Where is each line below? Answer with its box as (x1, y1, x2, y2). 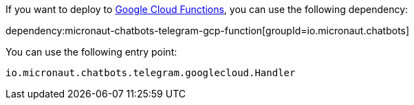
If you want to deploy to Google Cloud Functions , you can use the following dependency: (6, 3, 408, 15)
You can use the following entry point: (6, 46, 177, 58)
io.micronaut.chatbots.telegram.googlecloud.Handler (6, 67, 296, 78)
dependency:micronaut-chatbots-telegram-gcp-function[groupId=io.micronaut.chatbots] (6, 25, 410, 36)
